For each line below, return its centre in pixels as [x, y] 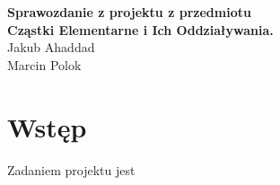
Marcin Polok [44, 64]
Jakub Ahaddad [51, 47]
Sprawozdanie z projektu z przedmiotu [129, 12]
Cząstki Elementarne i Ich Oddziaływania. [140, 29]
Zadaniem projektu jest [71, 169]
